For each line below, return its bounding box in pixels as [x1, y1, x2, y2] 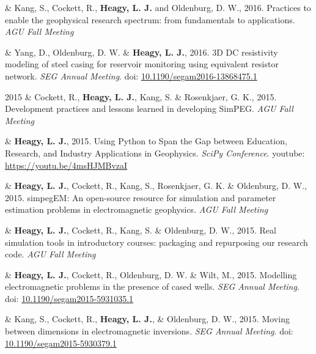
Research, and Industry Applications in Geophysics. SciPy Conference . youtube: [5, 146, 305, 159]
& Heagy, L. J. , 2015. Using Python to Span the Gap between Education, [5, 135, 287, 147]
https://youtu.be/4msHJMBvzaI [5, 158, 128, 171]
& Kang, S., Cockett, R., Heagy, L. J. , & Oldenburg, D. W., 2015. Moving [5, 312, 290, 325]
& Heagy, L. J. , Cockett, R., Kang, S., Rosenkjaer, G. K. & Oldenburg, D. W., [5, 179, 307, 192]
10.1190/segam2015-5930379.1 [5, 336, 117, 349]
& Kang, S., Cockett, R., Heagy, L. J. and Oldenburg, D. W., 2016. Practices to [5, 1, 311, 13]
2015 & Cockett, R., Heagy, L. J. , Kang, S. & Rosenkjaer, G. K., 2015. [5, 90, 277, 103]
